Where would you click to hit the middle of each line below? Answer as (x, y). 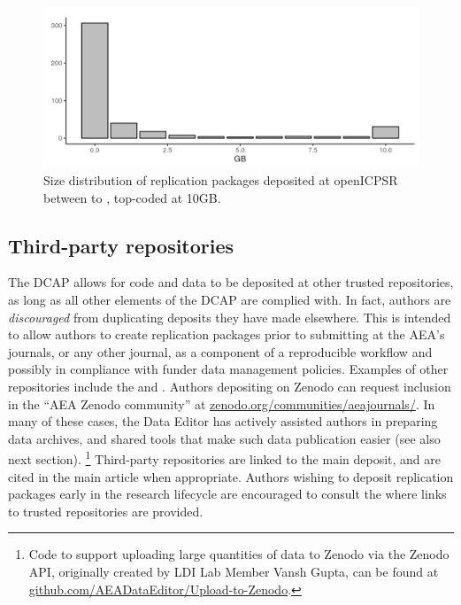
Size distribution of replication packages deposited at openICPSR (221, 179)
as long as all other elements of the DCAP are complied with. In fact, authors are (230, 299)
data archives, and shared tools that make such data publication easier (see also (224, 438)
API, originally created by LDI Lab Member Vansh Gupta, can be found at (234, 571)
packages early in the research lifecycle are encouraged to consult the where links (227, 494)
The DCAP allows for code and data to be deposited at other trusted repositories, (231, 282)
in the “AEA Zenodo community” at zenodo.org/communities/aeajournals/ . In (222, 403)
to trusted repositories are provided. (106, 511)
